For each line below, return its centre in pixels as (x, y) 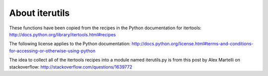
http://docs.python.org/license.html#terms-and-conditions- (193, 44)
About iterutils (39, 13)
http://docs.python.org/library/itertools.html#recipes (63, 34)
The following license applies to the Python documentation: (70, 44)
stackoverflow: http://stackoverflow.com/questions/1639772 (71, 67)
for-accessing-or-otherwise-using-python (52, 51)
